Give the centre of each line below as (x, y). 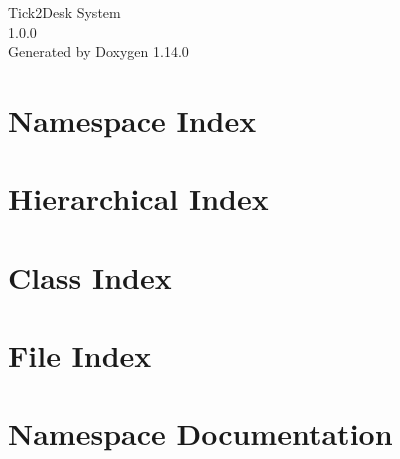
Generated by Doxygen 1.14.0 (98, 51)
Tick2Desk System (64, 12)
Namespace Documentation (200, 433)
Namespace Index (132, 119)
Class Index (90, 276)
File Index (80, 355)
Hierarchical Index (138, 198)
